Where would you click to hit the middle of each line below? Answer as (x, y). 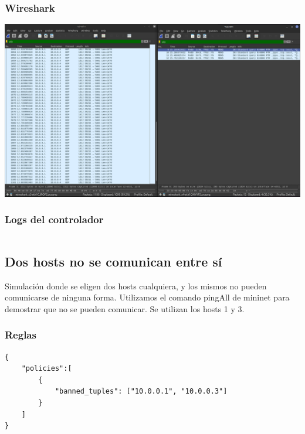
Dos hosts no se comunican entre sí (113, 261)
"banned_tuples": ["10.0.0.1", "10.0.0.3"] (141, 392)
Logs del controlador (54, 219)
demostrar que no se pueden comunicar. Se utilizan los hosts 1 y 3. (125, 308)
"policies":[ (47, 369)
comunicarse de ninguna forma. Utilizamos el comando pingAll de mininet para (147, 297)
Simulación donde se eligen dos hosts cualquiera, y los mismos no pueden (136, 286)
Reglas (21, 335)
